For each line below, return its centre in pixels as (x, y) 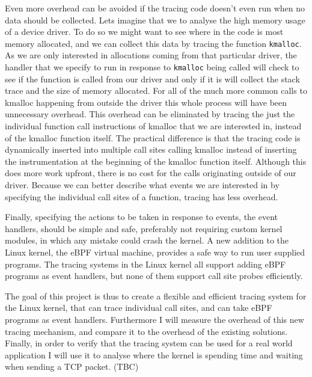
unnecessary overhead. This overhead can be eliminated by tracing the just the (150, 114)
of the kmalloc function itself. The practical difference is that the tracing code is (153, 137)
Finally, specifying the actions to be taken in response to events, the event (142, 217)
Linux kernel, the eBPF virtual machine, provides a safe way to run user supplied (155, 252)
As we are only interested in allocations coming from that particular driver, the (151, 55)
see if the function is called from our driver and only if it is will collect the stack (152, 78)
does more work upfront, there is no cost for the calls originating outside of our (151, 173)
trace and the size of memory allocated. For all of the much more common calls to (156, 90)
